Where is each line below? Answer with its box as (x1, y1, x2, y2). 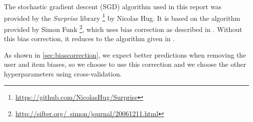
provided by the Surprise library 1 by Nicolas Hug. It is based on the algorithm (4, 11, 240, 23)
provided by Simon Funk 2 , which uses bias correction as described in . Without (4, 22, 242, 34)
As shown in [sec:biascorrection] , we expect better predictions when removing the (4, 49, 246, 60)
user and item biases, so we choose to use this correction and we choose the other (4, 59, 246, 69)
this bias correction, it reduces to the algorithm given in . (4, 33, 175, 44)
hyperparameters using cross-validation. (4, 68, 122, 78)
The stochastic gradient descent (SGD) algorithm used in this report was (4, 1, 221, 11)
